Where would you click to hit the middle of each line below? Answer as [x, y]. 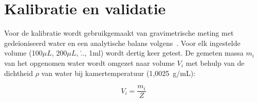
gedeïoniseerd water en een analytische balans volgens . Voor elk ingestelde [122, 43]
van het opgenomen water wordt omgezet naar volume [89, 62]
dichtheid [19, 73]
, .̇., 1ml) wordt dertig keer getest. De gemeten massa [160, 53]
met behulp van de [215, 62]
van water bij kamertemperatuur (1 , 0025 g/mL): [118, 73]
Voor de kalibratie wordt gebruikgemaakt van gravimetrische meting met [119, 33]
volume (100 [23, 53]
